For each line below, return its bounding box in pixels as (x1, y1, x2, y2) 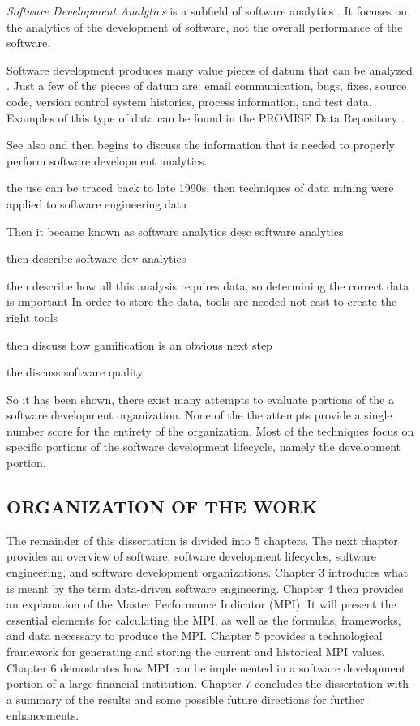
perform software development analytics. (6, 152, 208, 169)
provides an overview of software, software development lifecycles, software (6, 548, 376, 565)
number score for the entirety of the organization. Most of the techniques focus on (6, 422, 414, 439)
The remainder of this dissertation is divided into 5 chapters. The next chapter (6, 531, 398, 548)
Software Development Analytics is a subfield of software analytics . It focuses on (6, 2, 408, 19)
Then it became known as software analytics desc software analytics (6, 222, 344, 239)
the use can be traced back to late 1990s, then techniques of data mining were (6, 179, 394, 196)
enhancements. (6, 707, 79, 724)
